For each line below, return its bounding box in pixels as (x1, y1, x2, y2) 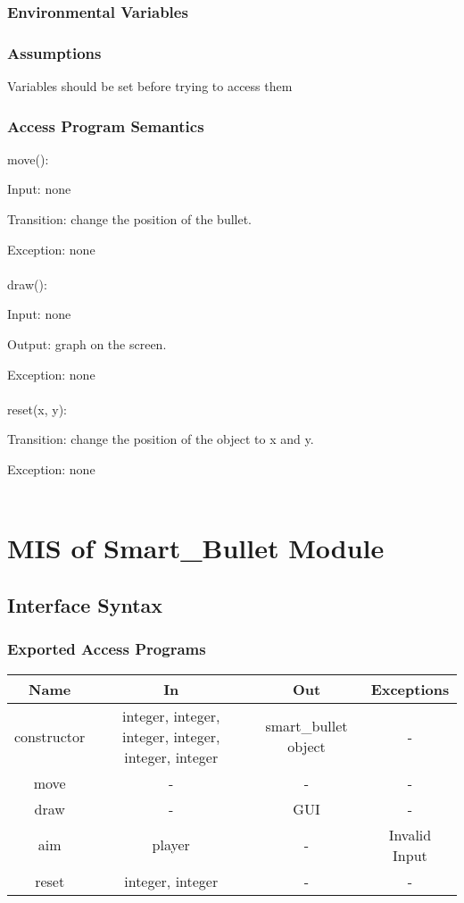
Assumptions (7, 41, 102, 63)
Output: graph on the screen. (7, 335, 167, 354)
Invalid (388, 824, 432, 845)
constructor (14, 725, 86, 747)
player (152, 834, 190, 856)
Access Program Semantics (7, 114, 204, 137)
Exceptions (370, 678, 450, 699)
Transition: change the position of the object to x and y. (7, 430, 314, 448)
